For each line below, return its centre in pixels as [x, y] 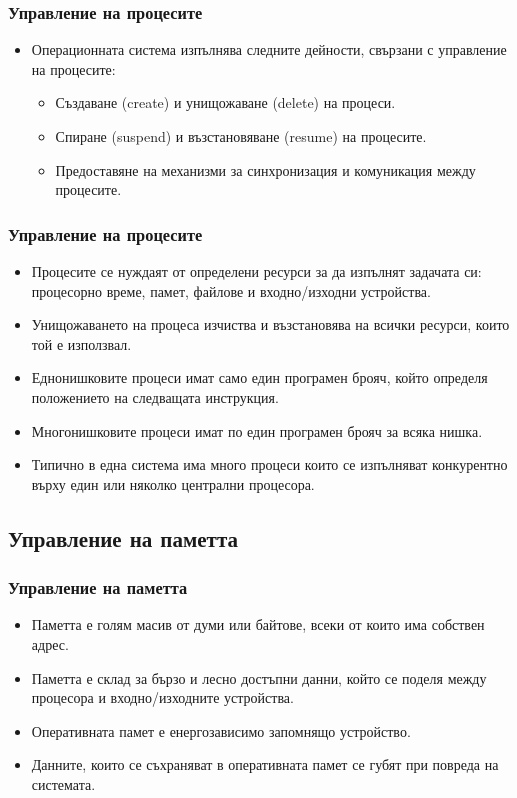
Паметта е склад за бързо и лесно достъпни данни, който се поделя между [259, 677]
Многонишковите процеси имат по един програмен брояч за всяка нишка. [257, 430]
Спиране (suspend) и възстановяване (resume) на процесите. [241, 136]
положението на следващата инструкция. [155, 396]
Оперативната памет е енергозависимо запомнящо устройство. [221, 730]
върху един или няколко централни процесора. [173, 483]
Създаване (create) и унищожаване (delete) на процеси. [225, 102]
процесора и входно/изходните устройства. [162, 697]
